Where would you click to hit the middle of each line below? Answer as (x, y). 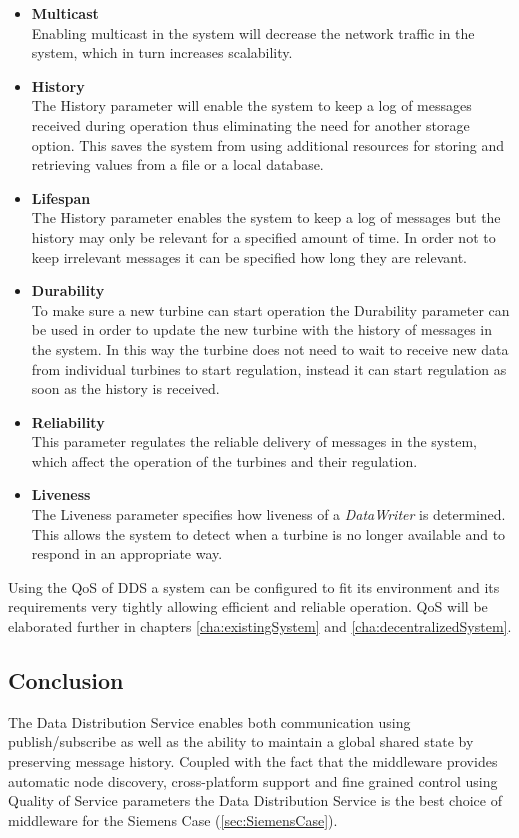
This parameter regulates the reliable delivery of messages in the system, (254, 441)
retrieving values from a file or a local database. (177, 164)
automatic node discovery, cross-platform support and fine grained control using (253, 780)
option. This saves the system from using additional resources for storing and (268, 144)
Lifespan (61, 197)
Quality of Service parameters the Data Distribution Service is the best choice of (255, 800)
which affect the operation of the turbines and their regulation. (224, 460)
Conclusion (66, 680)
